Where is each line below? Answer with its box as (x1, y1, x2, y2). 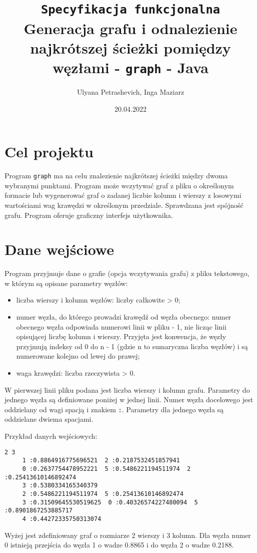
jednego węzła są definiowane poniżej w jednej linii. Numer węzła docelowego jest (4, 394, 253, 405)
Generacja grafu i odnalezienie (23, 18, 237, 38)
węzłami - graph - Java (52, 57, 208, 77)
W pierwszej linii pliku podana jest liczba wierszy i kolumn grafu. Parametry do (4, 384, 250, 395)
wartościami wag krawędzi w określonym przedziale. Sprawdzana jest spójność (4, 199, 243, 210)
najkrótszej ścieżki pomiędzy (30, 37, 231, 58)
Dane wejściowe (4, 239, 114, 259)
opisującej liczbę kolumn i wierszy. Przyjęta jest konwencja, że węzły (16, 331, 226, 342)
